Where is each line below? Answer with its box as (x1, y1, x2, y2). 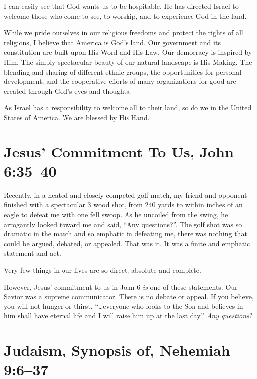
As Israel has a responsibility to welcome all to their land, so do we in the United (4, 102, 252, 113)
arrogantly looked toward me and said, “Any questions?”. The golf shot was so (4, 219, 242, 229)
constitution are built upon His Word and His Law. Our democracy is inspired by (4, 47, 252, 57)
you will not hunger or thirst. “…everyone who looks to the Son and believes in (4, 301, 243, 311)
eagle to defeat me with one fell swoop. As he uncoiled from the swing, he (4, 209, 228, 220)
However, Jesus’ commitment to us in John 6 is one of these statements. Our (4, 281, 238, 292)
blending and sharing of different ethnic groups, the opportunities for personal (4, 66, 242, 76)
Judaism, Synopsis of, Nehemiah (4, 340, 230, 360)
